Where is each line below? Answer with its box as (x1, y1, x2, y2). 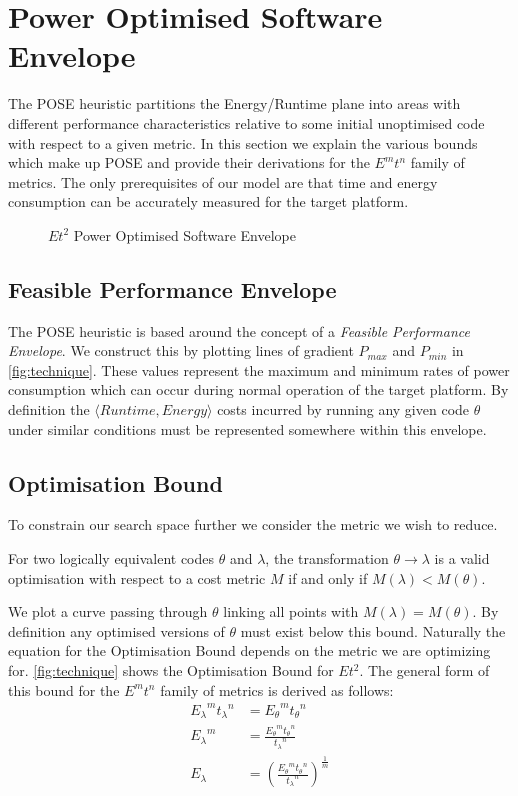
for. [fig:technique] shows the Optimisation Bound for (8, 660, 334, 680)
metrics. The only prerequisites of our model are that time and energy (8, 171, 438, 192)
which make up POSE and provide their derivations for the (8, 152, 370, 173)
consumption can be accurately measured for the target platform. (8, 191, 409, 212)
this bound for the (8, 679, 120, 700)
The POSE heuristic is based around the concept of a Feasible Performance (8, 320, 470, 341)
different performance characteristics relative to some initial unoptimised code (8, 112, 485, 133)
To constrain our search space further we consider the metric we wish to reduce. (8, 514, 498, 535)
